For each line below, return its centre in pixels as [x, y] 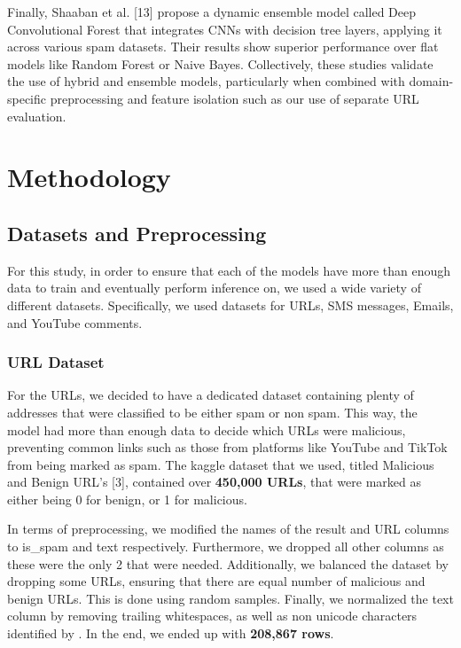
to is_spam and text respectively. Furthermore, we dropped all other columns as [226, 547]
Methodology [89, 177]
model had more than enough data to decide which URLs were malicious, [207, 429]
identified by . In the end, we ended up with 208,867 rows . [171, 633]
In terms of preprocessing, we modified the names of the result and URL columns [228, 529]
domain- [431, 81]
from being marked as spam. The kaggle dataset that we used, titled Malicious [221, 464]
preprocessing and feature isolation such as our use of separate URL [234, 98]
